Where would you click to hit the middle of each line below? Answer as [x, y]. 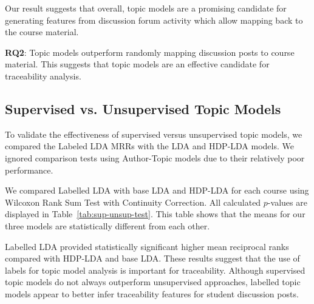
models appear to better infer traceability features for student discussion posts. [152, 293]
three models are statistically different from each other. [108, 225]
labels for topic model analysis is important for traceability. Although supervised [155, 270]
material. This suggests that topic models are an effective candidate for [137, 64]
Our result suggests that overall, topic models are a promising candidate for [146, 8]
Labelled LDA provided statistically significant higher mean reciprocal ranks [147, 246]
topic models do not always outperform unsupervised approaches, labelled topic [153, 282]
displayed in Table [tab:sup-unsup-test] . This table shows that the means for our [155, 214]
